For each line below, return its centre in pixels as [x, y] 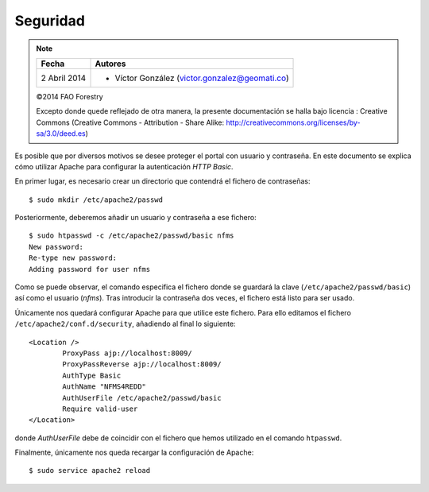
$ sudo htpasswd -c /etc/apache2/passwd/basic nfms [131, 236]
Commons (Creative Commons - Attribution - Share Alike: [130, 122]
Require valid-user [100, 409]
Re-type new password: [73, 258]
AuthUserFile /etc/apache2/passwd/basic [142, 398]
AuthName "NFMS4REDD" [104, 387]
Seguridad [50, 21]
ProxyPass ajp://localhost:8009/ [127, 353]
